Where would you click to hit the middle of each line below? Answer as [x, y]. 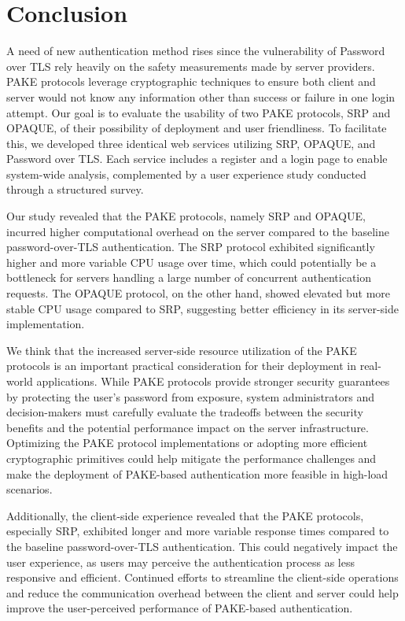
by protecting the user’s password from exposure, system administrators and [191, 396]
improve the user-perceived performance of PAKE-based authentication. [180, 608]
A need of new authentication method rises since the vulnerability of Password [196, 51]
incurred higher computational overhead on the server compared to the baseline [198, 231]
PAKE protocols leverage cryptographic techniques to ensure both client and [191, 81]
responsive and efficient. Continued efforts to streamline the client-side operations [202, 577]
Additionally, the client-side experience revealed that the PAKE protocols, [185, 515]
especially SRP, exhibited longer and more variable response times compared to [198, 531]
